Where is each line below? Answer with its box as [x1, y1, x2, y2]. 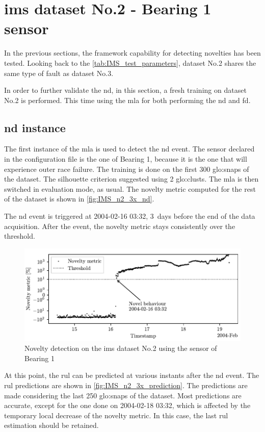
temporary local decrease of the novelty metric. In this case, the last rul [4, 410, 228, 420]
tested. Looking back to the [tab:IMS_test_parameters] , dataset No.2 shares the [4, 57, 256, 68]
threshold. [4, 231, 35, 241]
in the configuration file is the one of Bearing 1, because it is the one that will [4, 154, 247, 164]
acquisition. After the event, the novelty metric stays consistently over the [4, 220, 235, 231]
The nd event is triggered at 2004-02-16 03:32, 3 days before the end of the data [4, 211, 255, 221]
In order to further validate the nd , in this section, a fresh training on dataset [4, 85, 247, 95]
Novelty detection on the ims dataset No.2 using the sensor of [24, 343, 217, 353]
